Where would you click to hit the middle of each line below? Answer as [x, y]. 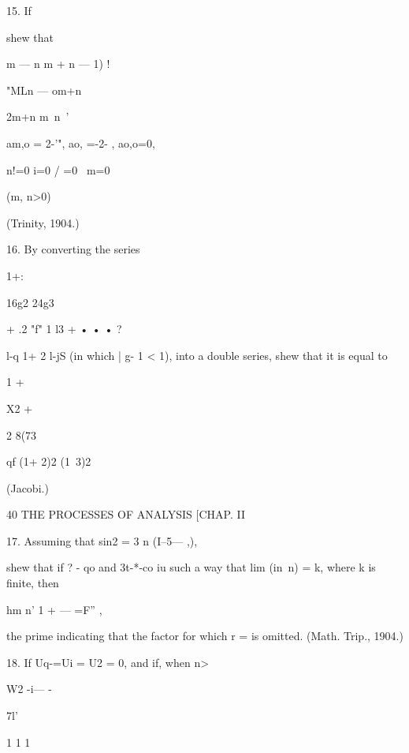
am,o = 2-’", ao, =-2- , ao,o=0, [81, 142]
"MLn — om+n [44, 90]
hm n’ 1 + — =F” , [54, 609]
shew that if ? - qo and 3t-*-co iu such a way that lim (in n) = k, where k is [191, 567]
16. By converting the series [73, 249]
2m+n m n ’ [38, 116]
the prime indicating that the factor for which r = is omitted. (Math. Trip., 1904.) [205, 636]
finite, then [33, 583]
